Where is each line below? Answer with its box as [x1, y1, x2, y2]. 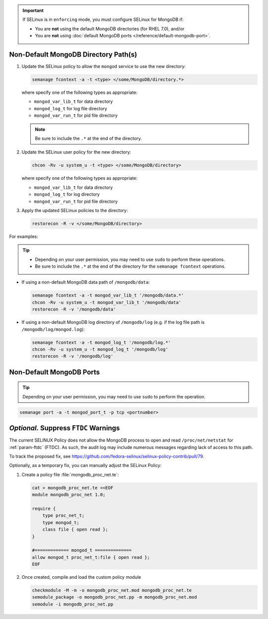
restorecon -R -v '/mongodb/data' [32, 307, 116, 312]
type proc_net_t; [42, 513, 85, 519]
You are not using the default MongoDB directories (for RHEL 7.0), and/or [35, 25, 185, 32]
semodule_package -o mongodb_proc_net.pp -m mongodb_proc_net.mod [32, 594, 197, 600]
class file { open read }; [42, 527, 109, 533]
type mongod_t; [42, 520, 79, 525]
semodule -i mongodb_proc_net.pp [32, 601, 114, 607]
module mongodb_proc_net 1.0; [32, 492, 106, 498]
